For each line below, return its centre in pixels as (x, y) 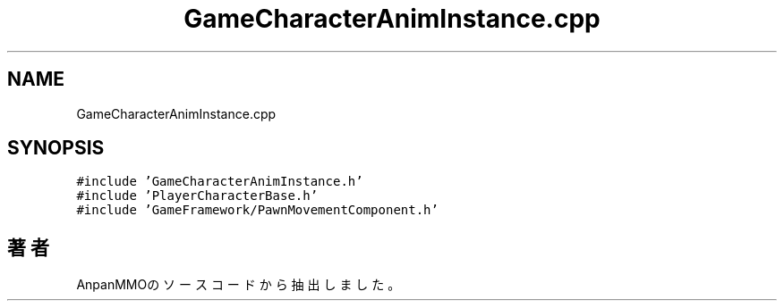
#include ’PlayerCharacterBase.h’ (197, 196)
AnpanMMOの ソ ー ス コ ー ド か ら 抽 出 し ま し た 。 (239, 285)
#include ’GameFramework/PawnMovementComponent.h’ (257, 210)
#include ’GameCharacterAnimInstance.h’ (220, 182)
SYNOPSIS (56, 148)
